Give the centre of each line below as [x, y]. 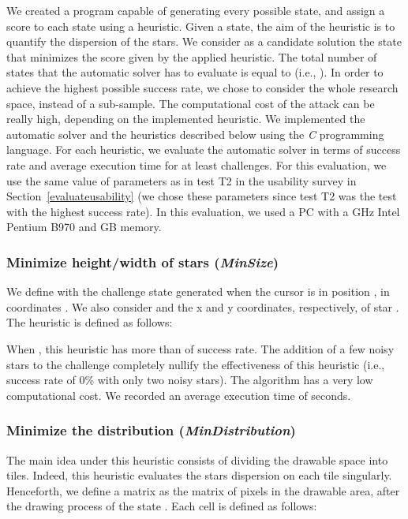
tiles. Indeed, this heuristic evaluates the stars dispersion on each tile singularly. [199, 475]
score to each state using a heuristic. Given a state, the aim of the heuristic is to [201, 26]
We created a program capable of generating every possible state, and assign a [196, 10]
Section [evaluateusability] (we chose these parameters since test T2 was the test [202, 196]
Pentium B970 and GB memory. [84, 227]
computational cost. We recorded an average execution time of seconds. [179, 395]
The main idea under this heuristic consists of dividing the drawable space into [197, 459]
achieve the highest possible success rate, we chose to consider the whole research [202, 87]
